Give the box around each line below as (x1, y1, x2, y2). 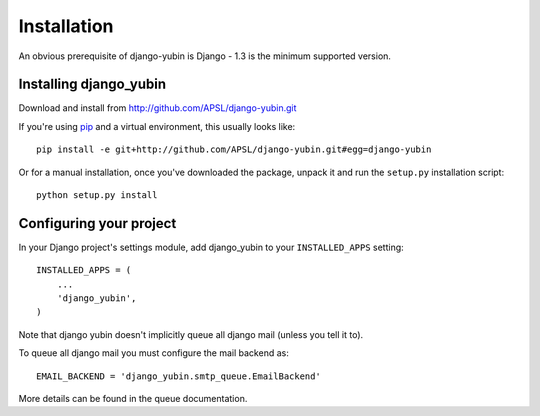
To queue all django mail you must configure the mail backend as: (18, 347, 289, 359)
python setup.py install (36, 190, 158, 201)
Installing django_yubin (18, 76, 167, 93)
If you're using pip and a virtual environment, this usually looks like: (18, 120, 296, 132)
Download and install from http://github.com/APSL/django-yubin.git (18, 102, 297, 114)
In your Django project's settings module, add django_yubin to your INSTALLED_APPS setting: (18, 241, 404, 253)
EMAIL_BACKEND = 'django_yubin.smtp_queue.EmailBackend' (36, 370, 322, 382)
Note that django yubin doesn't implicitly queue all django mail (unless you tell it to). (18, 328, 364, 340)
